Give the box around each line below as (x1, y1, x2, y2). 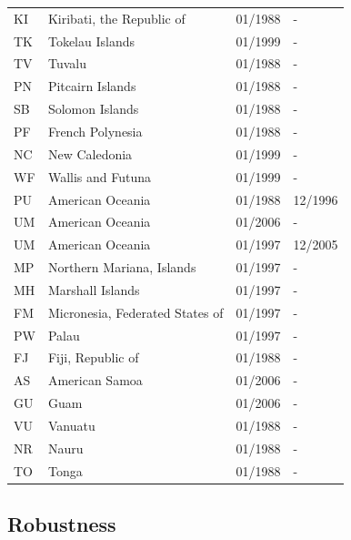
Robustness (7, 510, 116, 538)
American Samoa (47, 371, 143, 390)
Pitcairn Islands (47, 76, 136, 96)
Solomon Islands (47, 99, 139, 118)
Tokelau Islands (47, 31, 135, 50)
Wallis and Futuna (47, 167, 152, 186)
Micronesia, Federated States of (47, 302, 224, 321)
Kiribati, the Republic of (47, 8, 186, 27)
